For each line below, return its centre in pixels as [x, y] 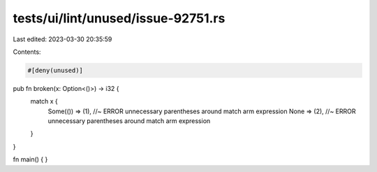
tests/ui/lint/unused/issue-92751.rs [119, 18]
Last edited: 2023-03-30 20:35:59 [62, 39]
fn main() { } [30, 159]
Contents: [27, 52]
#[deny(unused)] [56, 70]
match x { [44, 101]
